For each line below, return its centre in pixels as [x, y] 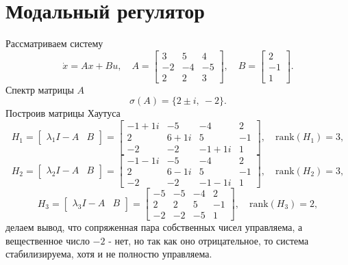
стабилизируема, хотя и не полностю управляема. [109, 254]
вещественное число [48, 240]
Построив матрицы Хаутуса [63, 113]
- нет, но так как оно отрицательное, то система [209, 240]
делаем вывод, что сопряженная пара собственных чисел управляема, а [154, 227]
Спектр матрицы [40, 89]
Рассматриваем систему [54, 43]
